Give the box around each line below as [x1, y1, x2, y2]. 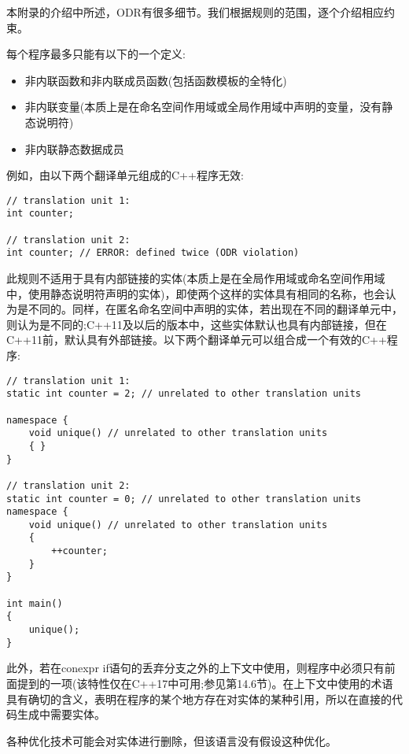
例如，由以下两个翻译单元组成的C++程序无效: [6, 167, 244, 183]
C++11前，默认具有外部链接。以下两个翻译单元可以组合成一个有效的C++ [6, 331, 387, 348]
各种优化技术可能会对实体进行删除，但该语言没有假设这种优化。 [6, 732, 337, 748]
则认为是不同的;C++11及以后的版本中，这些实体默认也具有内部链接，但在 [6, 316, 387, 332]
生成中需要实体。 [17, 706, 105, 723]
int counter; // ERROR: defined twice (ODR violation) [6, 247, 300, 259]
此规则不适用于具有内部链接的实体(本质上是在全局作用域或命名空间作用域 [6, 270, 385, 286]
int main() [6, 597, 63, 609]
